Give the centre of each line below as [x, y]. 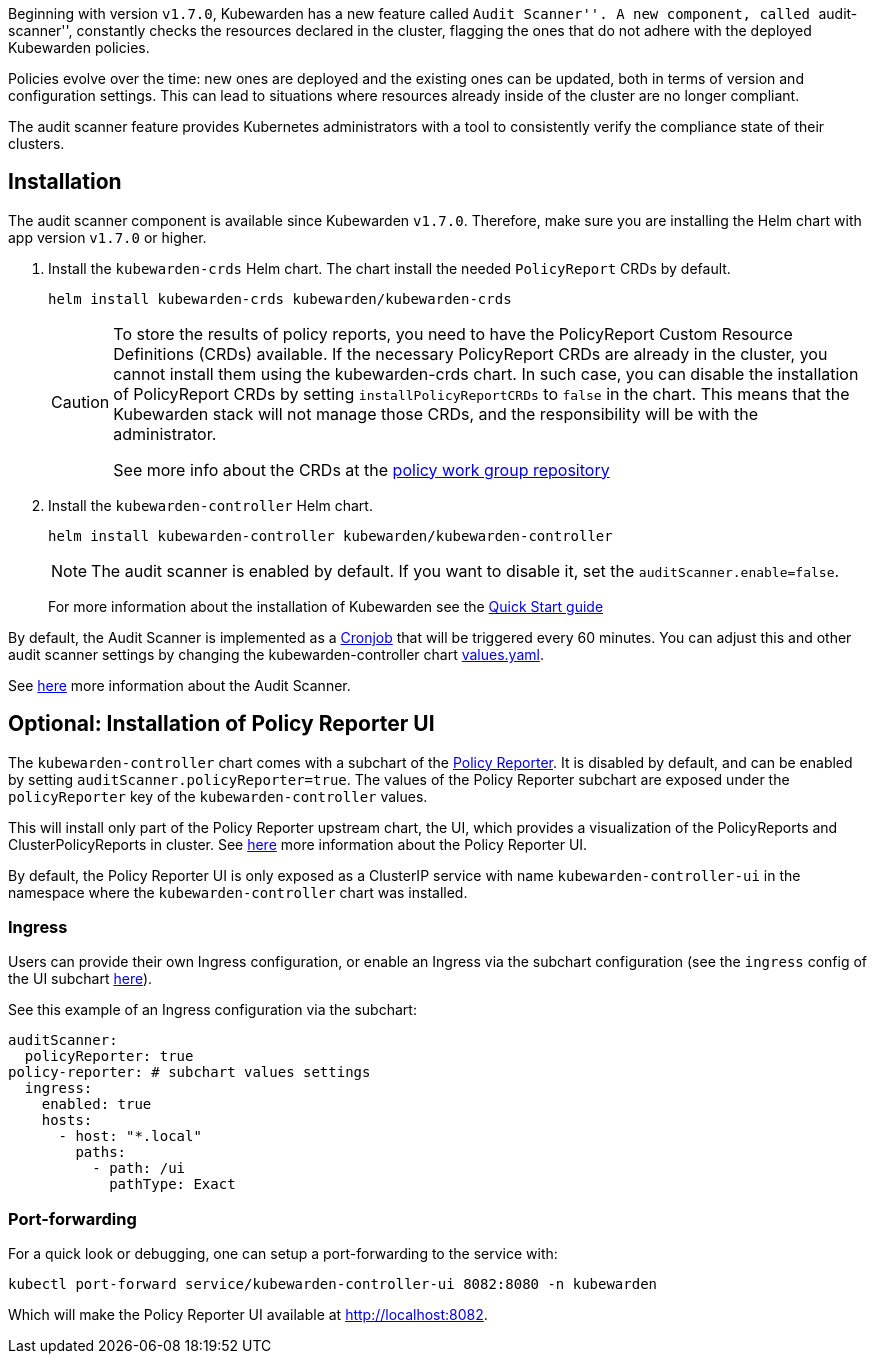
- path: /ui [139, 1168]
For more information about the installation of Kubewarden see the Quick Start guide [326, 606]
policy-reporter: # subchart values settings [189, 1072]
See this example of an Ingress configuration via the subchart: [212, 1010]
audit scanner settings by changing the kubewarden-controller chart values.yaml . [276, 654]
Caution [80, 401]
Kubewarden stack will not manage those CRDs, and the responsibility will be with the [436, 413]
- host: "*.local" [130, 1136]
